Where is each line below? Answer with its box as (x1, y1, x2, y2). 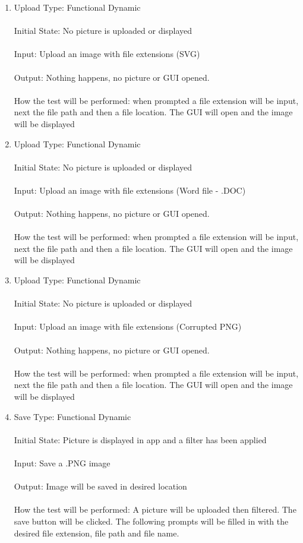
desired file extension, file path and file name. (14, 526, 179, 539)
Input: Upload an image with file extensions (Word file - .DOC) (14, 184, 246, 196)
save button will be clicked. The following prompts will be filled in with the (14, 514, 289, 527)
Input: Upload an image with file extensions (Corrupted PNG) (14, 320, 242, 333)
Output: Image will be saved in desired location (14, 480, 187, 493)
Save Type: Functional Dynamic (14, 410, 131, 422)
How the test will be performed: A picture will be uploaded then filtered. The (14, 503, 296, 516)
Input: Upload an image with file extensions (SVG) (14, 48, 200, 60)
